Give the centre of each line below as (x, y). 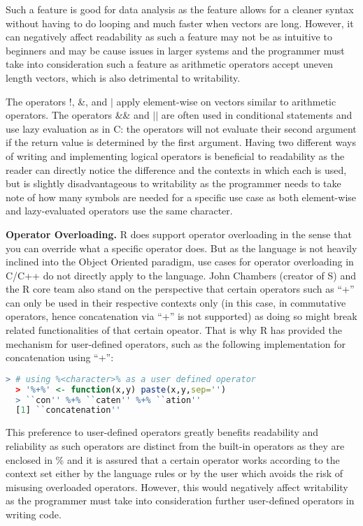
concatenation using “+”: (60, 357)
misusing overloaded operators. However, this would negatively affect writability (177, 487)
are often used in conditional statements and (257, 115)
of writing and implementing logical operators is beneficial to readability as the (175, 155)
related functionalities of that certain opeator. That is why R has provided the (174, 330)
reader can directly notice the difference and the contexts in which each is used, (176, 169)
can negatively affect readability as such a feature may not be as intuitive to (169, 37)
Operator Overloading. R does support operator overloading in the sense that (179, 234)
